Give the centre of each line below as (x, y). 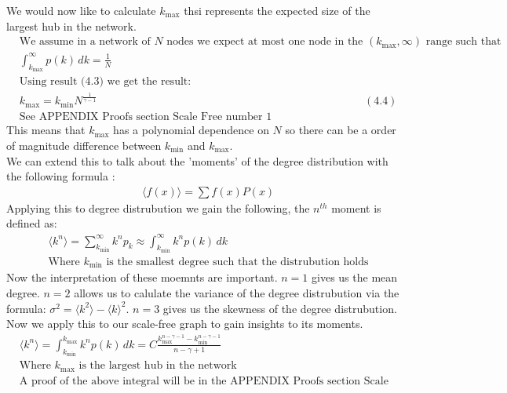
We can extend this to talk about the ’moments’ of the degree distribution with (197, 160)
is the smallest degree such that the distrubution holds (237, 262)
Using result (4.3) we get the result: (105, 81)
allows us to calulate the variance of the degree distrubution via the (237, 293)
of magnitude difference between (84, 145)
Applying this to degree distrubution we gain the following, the (158, 207)
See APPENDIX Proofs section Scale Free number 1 (146, 117)
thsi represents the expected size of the (277, 10)
